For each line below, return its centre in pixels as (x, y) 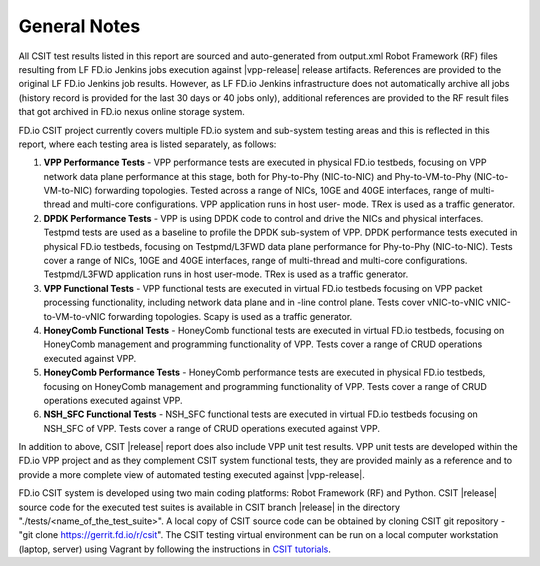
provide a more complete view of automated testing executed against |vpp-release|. (191, 474)
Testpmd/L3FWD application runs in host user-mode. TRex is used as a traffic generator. (226, 274)
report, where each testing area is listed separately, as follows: (147, 144)
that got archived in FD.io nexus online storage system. (131, 112)
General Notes (79, 26)
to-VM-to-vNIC (75, 316)
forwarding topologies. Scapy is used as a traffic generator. (230, 316)
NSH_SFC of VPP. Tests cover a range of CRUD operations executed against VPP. (211, 428)
